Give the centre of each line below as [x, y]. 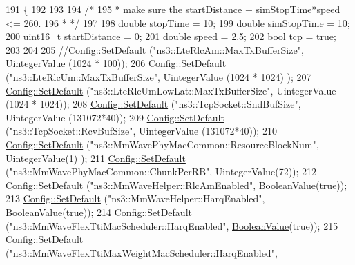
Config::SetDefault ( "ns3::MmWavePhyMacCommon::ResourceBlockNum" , [162, 144]
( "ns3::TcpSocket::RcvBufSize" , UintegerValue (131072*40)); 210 [141, 131]
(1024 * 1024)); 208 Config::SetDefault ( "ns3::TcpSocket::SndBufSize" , [153, 104]
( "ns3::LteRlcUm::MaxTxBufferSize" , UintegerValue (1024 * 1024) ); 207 [159, 76]
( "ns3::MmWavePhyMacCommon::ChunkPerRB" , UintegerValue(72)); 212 [161, 171]
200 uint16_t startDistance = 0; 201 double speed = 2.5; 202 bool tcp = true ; [171, 36]
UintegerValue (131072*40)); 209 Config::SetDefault [115, 117]
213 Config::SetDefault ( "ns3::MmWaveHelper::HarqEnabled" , [135, 198]
